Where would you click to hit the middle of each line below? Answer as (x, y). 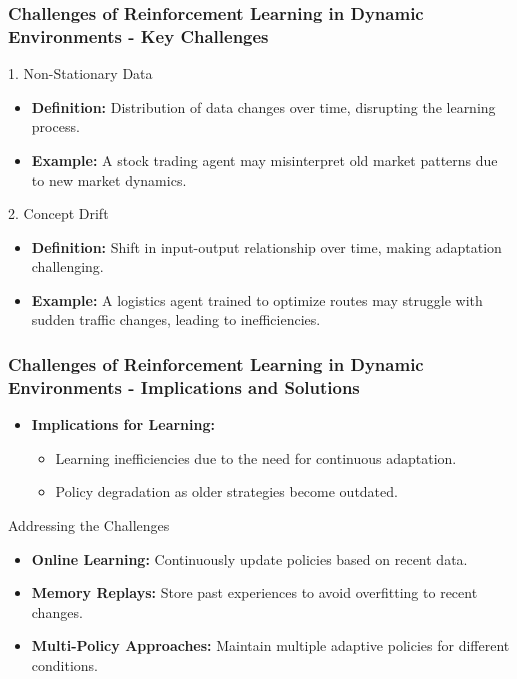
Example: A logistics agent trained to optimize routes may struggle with (257, 299)
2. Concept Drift (58, 213)
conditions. (65, 664)
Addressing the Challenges (89, 525)
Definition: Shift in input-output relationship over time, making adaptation (266, 246)
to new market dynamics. (109, 179)
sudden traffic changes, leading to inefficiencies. (176, 319)
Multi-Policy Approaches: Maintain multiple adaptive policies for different (270, 645)
